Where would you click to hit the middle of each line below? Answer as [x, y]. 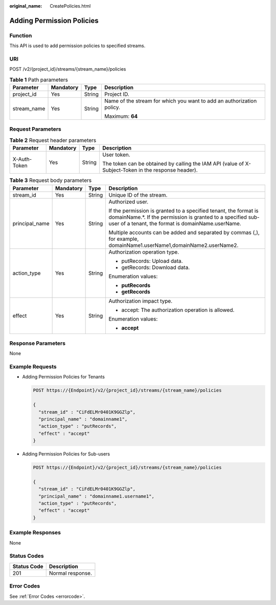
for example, [124, 239]
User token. [116, 155]
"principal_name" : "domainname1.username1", [96, 496]
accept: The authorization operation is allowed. [178, 310]
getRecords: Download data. [156, 267]
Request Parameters [35, 129]
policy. [112, 108]
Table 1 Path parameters [39, 79]
